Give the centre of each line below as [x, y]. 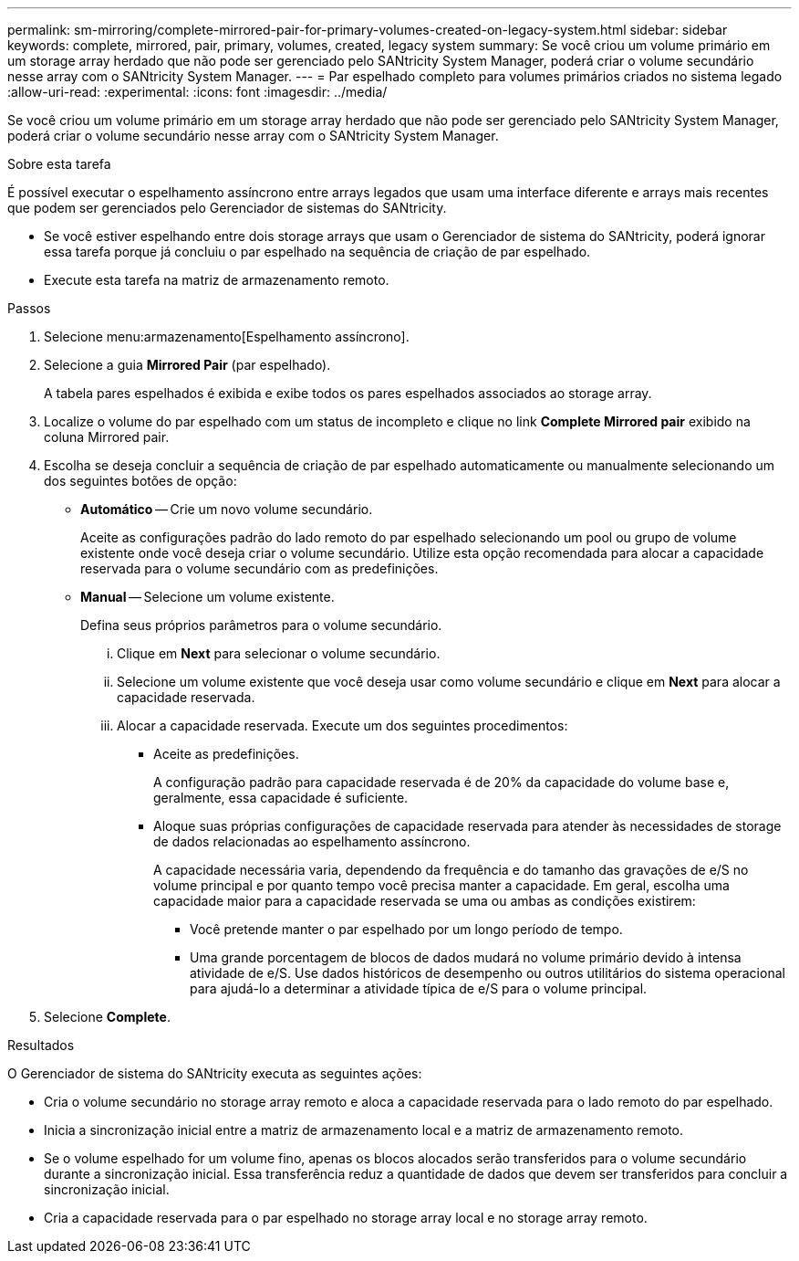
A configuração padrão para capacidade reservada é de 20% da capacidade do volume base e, [441, 782]
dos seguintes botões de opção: [140, 481]
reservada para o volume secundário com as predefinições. [259, 568]
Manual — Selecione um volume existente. [208, 597]
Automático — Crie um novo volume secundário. [227, 509]
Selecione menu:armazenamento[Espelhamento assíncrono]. [227, 336]
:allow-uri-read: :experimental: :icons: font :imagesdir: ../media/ [197, 92]
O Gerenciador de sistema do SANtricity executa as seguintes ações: [215, 1073]
